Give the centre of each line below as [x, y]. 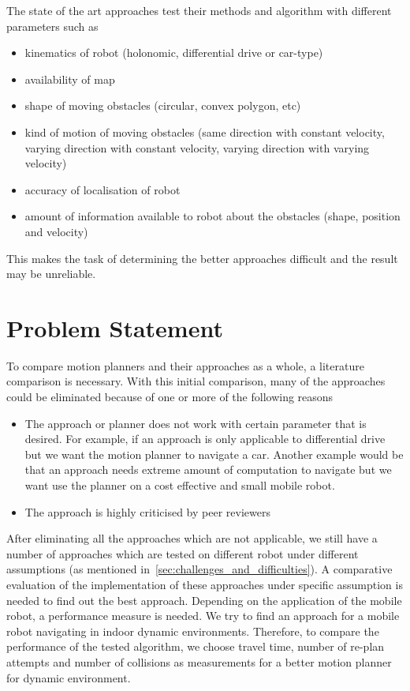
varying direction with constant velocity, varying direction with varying [197, 147]
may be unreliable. [51, 274]
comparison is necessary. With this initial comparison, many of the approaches [196, 381]
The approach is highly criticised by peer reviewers [147, 511]
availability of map [70, 79]
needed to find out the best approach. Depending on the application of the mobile [204, 600]
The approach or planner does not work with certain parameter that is [196, 423]
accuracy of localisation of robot [102, 189]
